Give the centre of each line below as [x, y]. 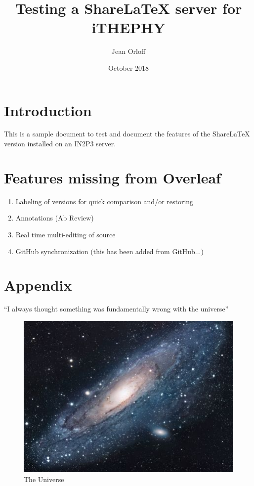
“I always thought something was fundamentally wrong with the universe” [116, 309]
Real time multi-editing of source [65, 234]
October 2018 [128, 67]
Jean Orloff [128, 51]
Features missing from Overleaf [112, 177]
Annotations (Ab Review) [55, 218]
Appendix [38, 285]
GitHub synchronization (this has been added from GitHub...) [109, 251]
